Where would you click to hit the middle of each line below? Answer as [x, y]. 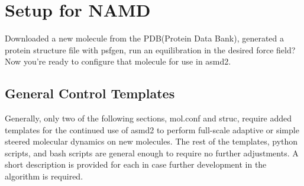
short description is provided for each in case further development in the [136, 164]
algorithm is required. [44, 176]
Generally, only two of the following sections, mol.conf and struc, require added [148, 118]
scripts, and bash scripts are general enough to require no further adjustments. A [152, 153]
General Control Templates [90, 93]
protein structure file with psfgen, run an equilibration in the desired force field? [150, 49]
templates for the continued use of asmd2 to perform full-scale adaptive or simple [152, 129]
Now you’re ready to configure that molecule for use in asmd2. [118, 61]
